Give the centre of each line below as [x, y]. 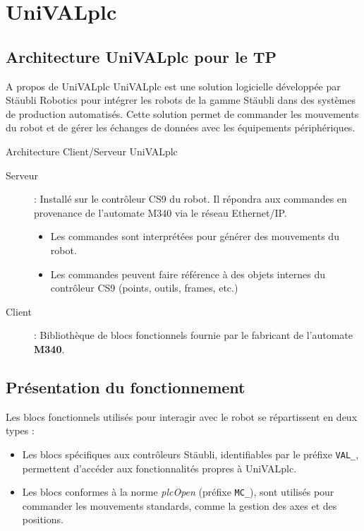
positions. [43, 519]
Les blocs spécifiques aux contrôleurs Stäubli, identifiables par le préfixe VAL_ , [190, 454]
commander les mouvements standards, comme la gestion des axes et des [180, 505]
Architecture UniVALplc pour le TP [141, 56]
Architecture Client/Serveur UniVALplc [92, 151]
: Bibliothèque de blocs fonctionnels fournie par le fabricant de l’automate [194, 335]
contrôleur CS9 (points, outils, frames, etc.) [144, 288]
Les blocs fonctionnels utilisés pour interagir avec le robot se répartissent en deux [182, 416]
